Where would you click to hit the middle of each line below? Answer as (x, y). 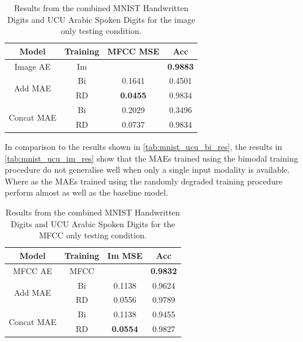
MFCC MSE (133, 51)
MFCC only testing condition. (93, 235)
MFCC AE (33, 270)
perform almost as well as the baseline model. (86, 192)
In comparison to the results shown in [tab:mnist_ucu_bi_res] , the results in (144, 147)
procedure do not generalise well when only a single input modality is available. (147, 170)
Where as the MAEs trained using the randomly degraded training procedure (144, 181)
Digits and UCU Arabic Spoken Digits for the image (101, 19)
